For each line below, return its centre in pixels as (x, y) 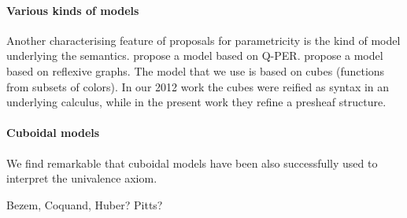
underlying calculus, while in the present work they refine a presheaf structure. (196, 102)
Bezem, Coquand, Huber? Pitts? (85, 204)
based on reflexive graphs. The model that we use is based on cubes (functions (196, 70)
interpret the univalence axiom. (82, 178)
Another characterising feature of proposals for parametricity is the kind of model (203, 40)
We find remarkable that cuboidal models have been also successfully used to (192, 163)
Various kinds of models (73, 10)
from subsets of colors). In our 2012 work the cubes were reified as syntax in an (198, 86)
